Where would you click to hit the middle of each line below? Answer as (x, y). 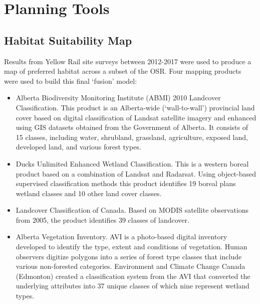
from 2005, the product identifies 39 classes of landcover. (102, 219)
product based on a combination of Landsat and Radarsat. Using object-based (136, 173)
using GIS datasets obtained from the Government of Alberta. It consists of (132, 127)
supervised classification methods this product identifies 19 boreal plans (126, 183)
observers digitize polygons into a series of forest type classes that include (129, 256)
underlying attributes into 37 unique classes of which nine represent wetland (133, 286)
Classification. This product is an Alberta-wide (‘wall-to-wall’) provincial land (135, 107)
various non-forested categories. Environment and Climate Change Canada (131, 266)
